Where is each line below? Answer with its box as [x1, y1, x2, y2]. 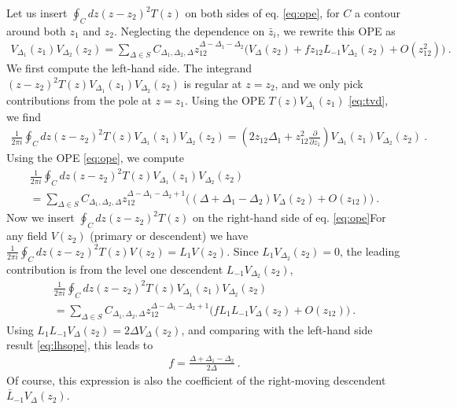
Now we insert [6, 209, 75, 226]
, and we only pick [275, 76, 363, 92]
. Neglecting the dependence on [113, 22, 265, 39]
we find [6, 108, 41, 124]
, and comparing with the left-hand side [181, 321, 373, 337]
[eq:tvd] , [348, 91, 389, 108]
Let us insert [6, 5, 68, 20]
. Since [227, 242, 259, 259]
